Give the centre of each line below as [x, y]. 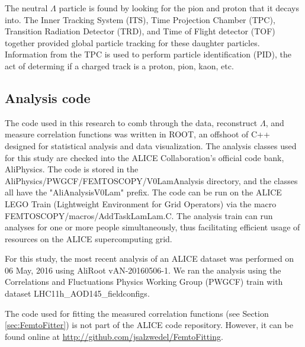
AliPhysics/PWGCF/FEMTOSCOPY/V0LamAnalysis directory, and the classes [151, 180]
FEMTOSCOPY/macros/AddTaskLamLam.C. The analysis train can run [139, 215]
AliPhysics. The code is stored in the [72, 169]
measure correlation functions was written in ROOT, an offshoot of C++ [137, 134]
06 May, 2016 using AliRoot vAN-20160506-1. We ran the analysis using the [143, 270]
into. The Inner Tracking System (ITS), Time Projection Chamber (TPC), [140, 19]
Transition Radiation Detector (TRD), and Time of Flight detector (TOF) [140, 31]
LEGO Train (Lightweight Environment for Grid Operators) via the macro [141, 203]
